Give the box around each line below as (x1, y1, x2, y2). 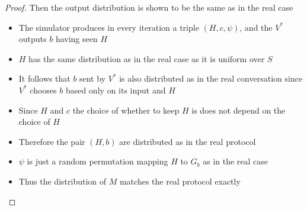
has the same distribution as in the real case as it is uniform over (28, 52, 265, 64)
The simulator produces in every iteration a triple (18, 21, 199, 33)
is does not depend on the (191, 104, 286, 116)
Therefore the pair (18, 135, 85, 147)
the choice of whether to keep (72, 104, 180, 116)
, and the (239, 21, 273, 33)
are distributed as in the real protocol (119, 135, 256, 147)
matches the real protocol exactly (119, 175, 241, 187)
